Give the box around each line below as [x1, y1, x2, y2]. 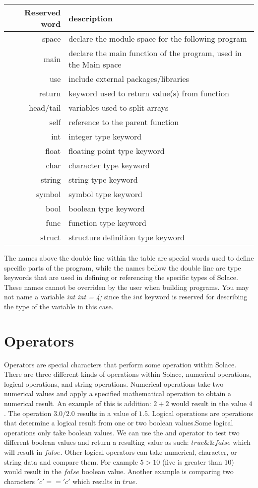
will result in [4, 447, 43, 457]
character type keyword [68, 159, 150, 171]
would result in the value [171, 398, 247, 409]
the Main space [68, 59, 122, 70]
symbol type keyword [68, 188, 142, 200]
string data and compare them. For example [4, 456, 138, 467]
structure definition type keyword [68, 231, 185, 243]
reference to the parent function [68, 116, 179, 128]
